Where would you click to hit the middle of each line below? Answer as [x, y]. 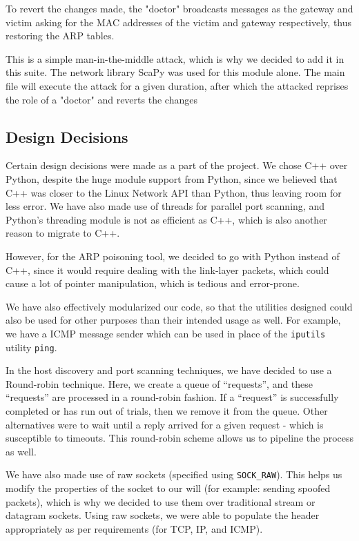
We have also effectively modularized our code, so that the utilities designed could [179, 306]
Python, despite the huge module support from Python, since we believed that [172, 178]
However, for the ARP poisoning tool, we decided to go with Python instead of [173, 256]
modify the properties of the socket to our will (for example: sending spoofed [168, 488]
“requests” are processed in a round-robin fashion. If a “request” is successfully [172, 397]
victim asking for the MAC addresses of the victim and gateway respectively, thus [179, 22]
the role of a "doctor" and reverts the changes [101, 99]
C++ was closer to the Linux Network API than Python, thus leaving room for [174, 192]
